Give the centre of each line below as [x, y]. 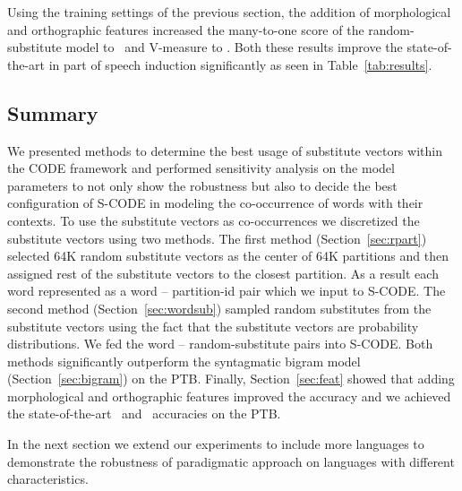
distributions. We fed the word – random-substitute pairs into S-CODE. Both [220, 344]
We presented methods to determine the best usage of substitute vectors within [225, 150]
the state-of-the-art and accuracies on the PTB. [144, 413]
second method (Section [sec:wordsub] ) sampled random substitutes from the [219, 308]
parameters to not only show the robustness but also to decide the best [202, 185]
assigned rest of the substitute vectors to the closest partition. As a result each [223, 273]
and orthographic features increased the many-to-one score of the [186, 29]
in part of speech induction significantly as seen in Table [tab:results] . [240, 64]
